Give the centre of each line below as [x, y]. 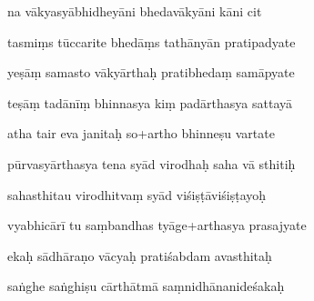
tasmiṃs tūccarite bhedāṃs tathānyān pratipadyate [152, 41]
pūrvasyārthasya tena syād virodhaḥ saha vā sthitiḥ [152, 163]
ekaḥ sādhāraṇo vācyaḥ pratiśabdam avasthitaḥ [140, 255]
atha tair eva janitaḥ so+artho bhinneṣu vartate [141, 133]
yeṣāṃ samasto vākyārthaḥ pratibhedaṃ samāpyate [151, 72]
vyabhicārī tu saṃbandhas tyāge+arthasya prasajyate [157, 225]
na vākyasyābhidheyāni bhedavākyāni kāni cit [135, 11]
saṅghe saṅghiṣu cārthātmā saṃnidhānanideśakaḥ [146, 286]
